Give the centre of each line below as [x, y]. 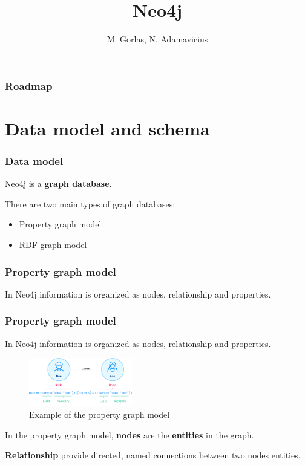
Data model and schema [107, 128]
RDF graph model [53, 245]
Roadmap [29, 86]
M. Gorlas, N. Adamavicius [157, 39]
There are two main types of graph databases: [90, 203]
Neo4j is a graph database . [58, 184]
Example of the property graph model [100, 415]
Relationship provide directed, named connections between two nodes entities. [153, 455]
